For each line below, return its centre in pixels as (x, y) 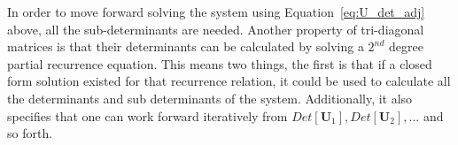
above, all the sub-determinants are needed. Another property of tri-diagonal (216, 29)
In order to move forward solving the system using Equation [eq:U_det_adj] (216, 11)
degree (406, 46)
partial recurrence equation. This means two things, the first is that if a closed (220, 63)
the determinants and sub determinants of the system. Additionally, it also (210, 98)
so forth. (30, 133)
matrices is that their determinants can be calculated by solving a (186, 46)
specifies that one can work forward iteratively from (147, 115)
